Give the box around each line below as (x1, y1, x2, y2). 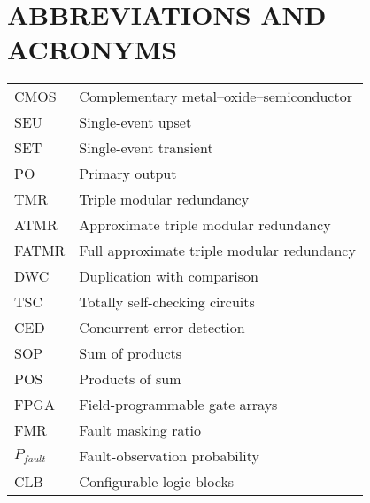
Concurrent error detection (79, 317, 245, 338)
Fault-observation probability (79, 445, 259, 467)
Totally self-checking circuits (79, 291, 255, 313)
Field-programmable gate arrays (79, 394, 278, 415)
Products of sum (79, 368, 181, 390)
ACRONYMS (7, 31, 178, 67)
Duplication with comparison (79, 266, 258, 287)
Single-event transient (79, 137, 213, 159)
